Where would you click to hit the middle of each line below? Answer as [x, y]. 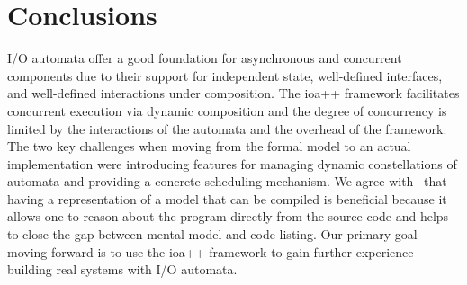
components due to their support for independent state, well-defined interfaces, [225, 75]
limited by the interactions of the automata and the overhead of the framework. [227, 128]
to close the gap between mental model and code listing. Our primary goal [212, 234]
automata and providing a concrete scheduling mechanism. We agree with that [227, 181]
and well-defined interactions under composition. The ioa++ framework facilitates [233, 93]
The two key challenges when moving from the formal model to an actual [209, 146]
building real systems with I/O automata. [122, 269]
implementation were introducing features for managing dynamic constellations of [232, 163]
